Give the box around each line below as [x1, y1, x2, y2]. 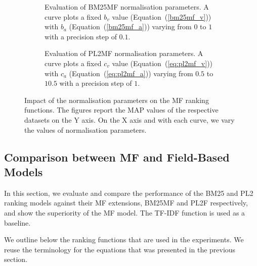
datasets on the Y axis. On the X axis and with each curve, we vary [24, 114, 235, 125]
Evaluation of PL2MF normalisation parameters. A [45, 48, 203, 59]
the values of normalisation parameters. [24, 124, 147, 135]
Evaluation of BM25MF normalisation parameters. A [45, 2, 209, 12]
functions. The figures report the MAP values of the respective [24, 104, 219, 115]
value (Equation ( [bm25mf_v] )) [112, 11, 211, 22]
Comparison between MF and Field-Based [4, 149, 230, 165]
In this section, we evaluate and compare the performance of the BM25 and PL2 [4, 187, 253, 198]
